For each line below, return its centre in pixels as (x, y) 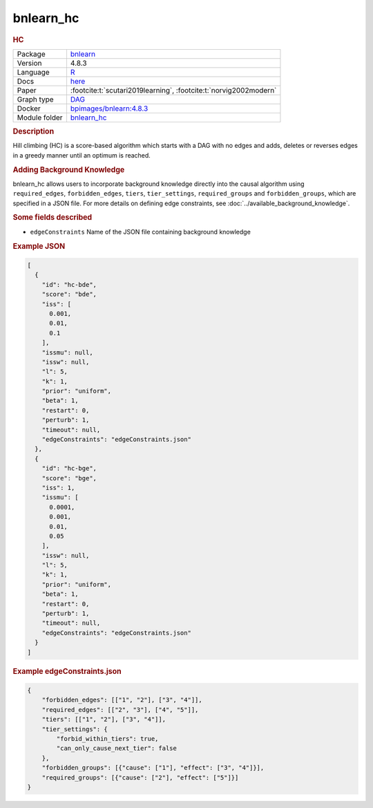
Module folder (40, 118)
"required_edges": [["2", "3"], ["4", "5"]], (120, 710)
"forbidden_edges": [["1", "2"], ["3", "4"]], (122, 700)
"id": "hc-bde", (69, 284)
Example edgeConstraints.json (67, 671)
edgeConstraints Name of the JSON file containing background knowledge (141, 232)
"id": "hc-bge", (69, 469)
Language (33, 72)
